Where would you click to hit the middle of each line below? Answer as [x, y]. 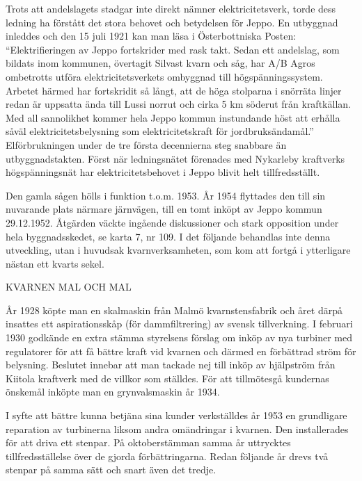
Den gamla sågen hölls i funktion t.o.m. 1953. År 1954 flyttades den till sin [166, 195]
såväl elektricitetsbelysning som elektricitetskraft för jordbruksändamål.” [160, 131]
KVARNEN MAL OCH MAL [69, 287]
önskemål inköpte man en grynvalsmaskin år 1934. [113, 392]
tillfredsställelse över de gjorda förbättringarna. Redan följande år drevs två [167, 456]
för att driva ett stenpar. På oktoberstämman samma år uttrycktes [148, 442]
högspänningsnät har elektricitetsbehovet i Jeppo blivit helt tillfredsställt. [163, 172]
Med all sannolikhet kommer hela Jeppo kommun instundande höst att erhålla [173, 117]
